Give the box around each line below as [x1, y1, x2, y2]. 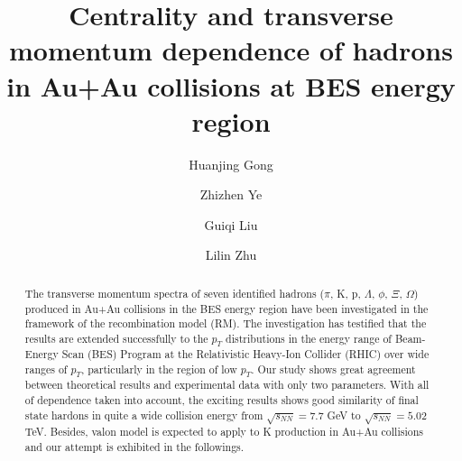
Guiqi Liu [204, 215, 258, 234]
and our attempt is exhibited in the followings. [24, 439, 245, 455]
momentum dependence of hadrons [9, 32, 453, 69]
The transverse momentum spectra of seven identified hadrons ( [24, 285, 325, 300]
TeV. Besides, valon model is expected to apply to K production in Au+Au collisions [24, 424, 423, 439]
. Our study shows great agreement [251, 361, 416, 376]
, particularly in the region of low [80, 361, 237, 376]
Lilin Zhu [205, 245, 257, 264]
